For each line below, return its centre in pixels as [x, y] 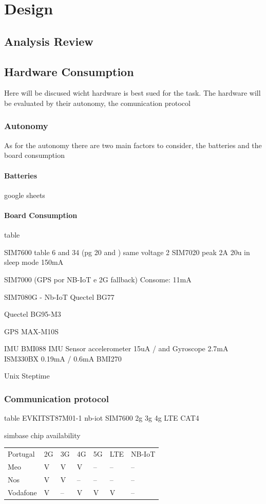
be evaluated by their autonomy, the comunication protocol [97, 103]
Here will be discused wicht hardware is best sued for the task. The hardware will [132, 93]
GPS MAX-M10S [32, 331]
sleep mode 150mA [34, 262]
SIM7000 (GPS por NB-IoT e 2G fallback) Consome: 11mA [98, 279]
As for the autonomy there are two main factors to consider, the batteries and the [133, 145]
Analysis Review [49, 41]
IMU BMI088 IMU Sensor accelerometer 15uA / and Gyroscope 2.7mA [116, 348]
